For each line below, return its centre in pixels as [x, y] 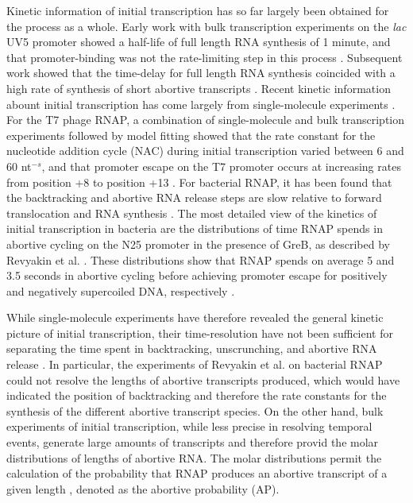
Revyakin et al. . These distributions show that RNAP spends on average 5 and [201, 259]
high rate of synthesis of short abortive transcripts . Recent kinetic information [199, 88]
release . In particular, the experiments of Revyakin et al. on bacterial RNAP [195, 364]
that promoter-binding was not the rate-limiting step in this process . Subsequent [205, 57]
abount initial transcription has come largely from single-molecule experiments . [201, 104]
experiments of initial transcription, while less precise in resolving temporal [189, 426]
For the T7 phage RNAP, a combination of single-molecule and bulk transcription [206, 120]
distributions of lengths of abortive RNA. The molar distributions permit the [194, 457]
